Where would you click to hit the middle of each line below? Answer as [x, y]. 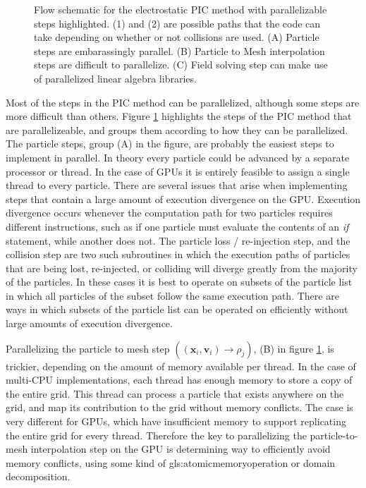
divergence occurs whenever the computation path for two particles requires [169, 213]
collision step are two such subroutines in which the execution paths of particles [178, 254]
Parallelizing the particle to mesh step [88, 348]
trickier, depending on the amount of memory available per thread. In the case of [181, 366]
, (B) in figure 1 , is [294, 348]
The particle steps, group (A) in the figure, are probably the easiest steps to [170, 144]
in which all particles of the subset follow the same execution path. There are [172, 295]
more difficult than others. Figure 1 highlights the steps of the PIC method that [179, 116]
